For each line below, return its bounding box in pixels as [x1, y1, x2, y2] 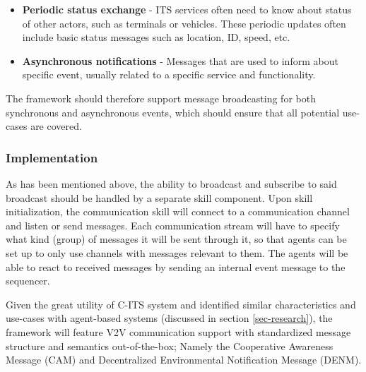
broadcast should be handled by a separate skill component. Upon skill [6, 190, 313, 205]
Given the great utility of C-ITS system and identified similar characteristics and [6, 296, 356, 311]
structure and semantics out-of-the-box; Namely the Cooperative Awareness [6, 338, 333, 353]
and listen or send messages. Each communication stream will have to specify [6, 217, 340, 232]
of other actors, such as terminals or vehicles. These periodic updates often [22, 16, 346, 30]
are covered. [30, 119, 82, 133]
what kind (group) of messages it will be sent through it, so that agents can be [6, 232, 347, 246]
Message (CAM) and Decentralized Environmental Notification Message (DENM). [6, 352, 362, 367]
